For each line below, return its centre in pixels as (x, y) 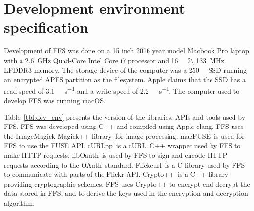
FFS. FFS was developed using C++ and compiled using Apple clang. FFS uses (124, 126)
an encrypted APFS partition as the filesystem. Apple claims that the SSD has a (125, 79)
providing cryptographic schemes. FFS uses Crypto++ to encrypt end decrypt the (127, 183)
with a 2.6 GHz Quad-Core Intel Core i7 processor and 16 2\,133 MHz (114, 60)
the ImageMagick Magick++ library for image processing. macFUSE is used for (124, 136)
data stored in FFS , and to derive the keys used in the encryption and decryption (126, 193)
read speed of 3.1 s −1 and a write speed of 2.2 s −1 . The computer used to (122, 90)
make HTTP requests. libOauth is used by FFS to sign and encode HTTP (116, 155)
